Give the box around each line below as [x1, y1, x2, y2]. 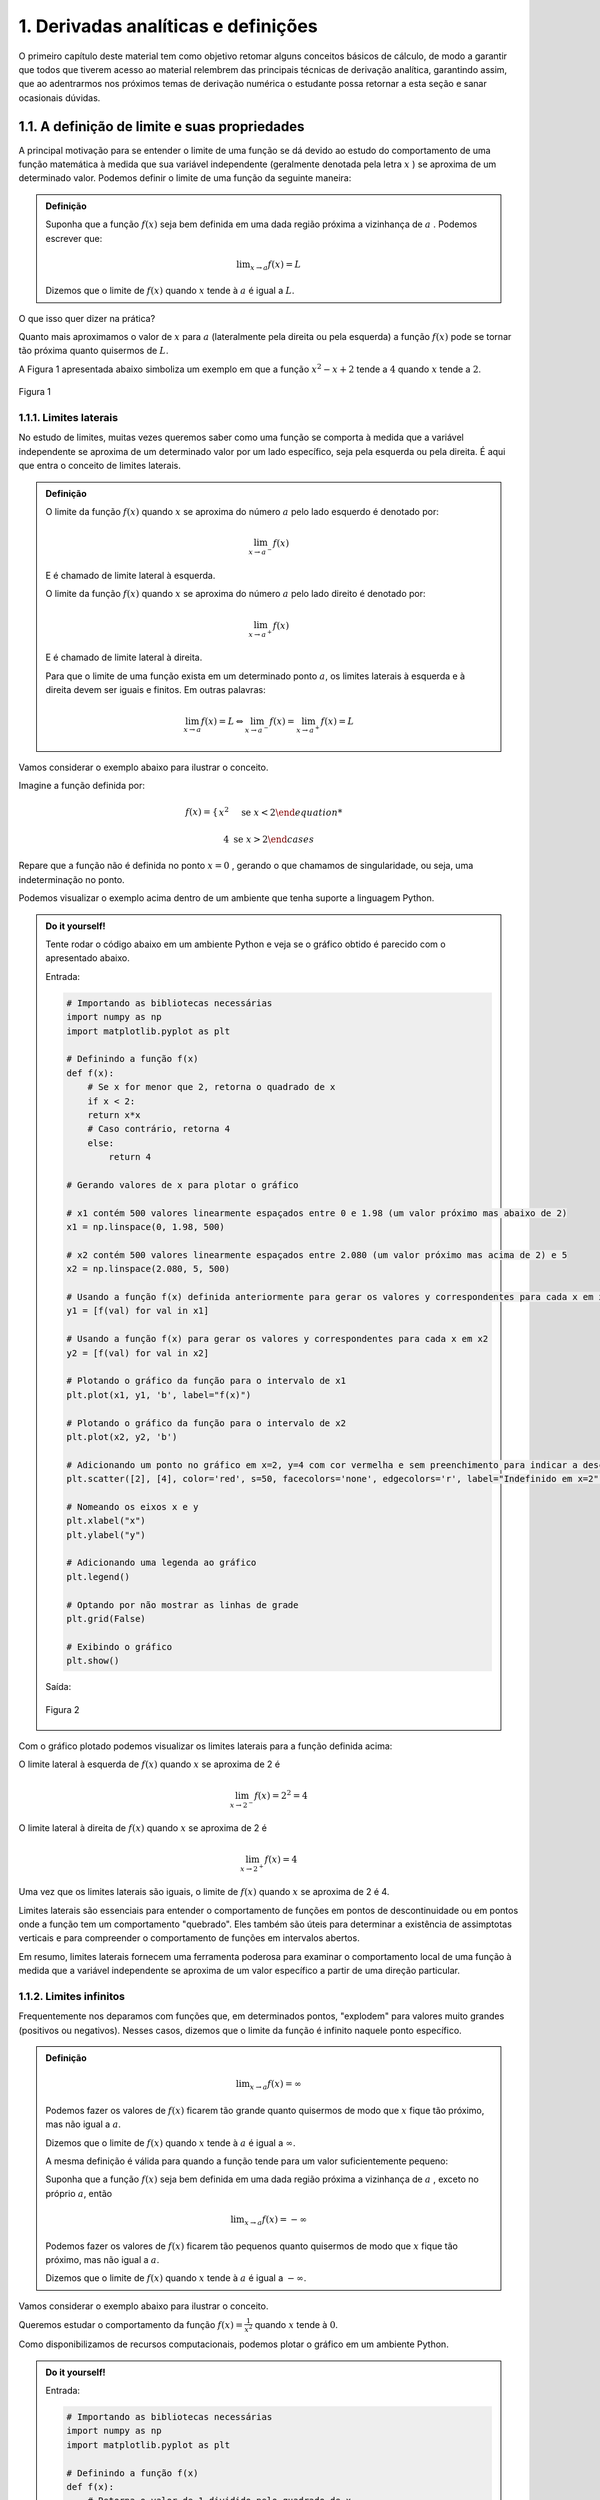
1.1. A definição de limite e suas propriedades [18, 118, 305, 135]
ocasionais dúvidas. [18, 91, 101, 104]
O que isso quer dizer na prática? [18, 312, 156, 324]
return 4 [108, 1151, 152, 1163]
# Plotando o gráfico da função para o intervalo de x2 [66, 1417, 347, 1429]
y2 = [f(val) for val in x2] [66, 1347, 210, 1359]
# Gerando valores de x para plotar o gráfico [66, 1179, 299, 1190]
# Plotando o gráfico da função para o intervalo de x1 [66, 1375, 347, 1387]
